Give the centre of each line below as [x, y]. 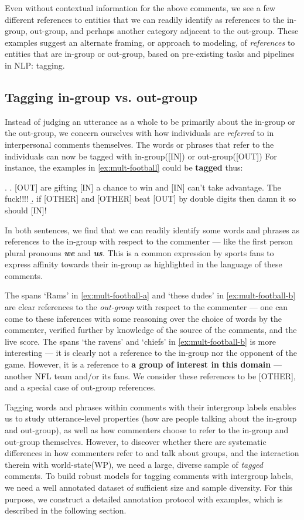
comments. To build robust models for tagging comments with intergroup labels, [149, 476]
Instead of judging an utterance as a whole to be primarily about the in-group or [150, 121]
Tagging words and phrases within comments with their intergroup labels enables [151, 407]
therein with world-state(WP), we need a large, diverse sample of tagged [134, 464]
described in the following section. [66, 510]
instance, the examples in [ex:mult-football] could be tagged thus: [124, 167]
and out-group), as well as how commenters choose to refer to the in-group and [147, 430]
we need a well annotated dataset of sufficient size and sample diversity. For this [149, 487]
